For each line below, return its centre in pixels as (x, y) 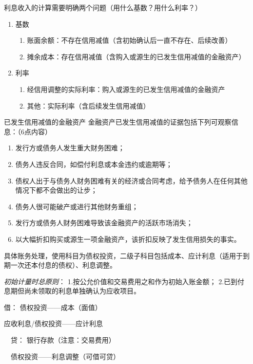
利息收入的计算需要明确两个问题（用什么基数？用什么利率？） (103, 7)
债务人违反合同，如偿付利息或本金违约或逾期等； (94, 164)
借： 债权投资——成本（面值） (53, 307)
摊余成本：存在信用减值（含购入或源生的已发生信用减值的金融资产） (136, 56)
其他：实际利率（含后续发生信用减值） (88, 105)
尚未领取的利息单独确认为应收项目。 (82, 291)
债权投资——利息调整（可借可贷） (65, 356)
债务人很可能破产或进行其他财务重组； (77, 206)
